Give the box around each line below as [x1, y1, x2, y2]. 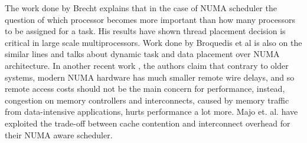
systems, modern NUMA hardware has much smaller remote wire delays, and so [5, 71, 295, 83]
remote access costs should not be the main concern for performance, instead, [5, 82, 285, 95]
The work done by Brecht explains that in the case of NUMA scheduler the [5, 2, 277, 14]
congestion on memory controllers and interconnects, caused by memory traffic [5, 94, 289, 106]
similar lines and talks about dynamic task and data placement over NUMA [5, 48, 280, 60]
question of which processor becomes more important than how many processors [5, 13, 295, 25]
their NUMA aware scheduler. [5, 128, 113, 141]
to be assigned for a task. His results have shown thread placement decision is [5, 25, 286, 37]
